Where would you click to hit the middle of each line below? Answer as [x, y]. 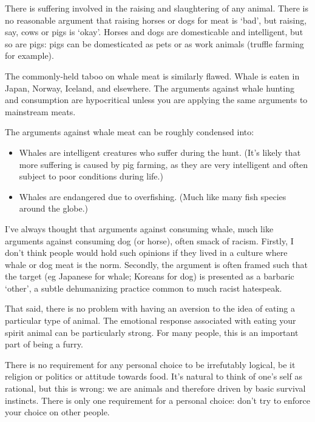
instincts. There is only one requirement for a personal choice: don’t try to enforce [158, 400]
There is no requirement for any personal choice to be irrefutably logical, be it [150, 364]
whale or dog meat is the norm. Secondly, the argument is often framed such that [156, 264]
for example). [29, 55]
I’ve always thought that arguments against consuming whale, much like [139, 228]
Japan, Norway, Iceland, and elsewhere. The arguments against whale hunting [150, 88]
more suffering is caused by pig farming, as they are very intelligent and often [164, 164]
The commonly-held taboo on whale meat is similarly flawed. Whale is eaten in [152, 75]
